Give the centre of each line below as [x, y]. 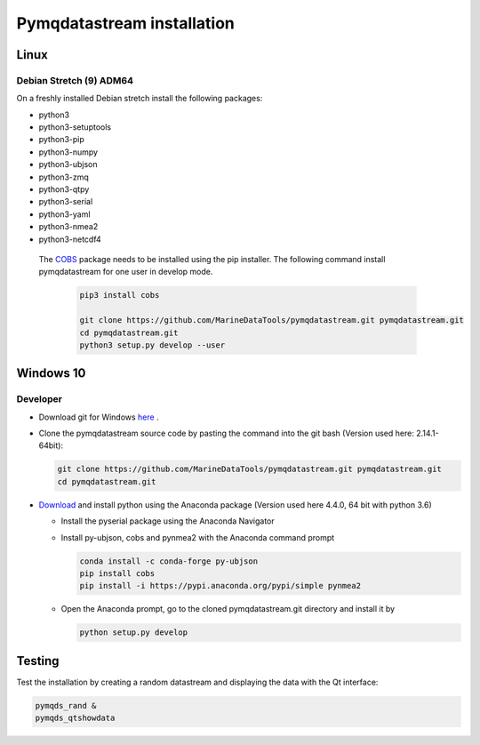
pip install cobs [117, 573]
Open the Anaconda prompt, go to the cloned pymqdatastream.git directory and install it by [228, 609]
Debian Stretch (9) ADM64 [75, 80]
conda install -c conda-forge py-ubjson [168, 561]
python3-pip [61, 140]
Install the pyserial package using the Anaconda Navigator [168, 521]
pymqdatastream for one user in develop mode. [126, 272]
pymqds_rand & [66, 705]
